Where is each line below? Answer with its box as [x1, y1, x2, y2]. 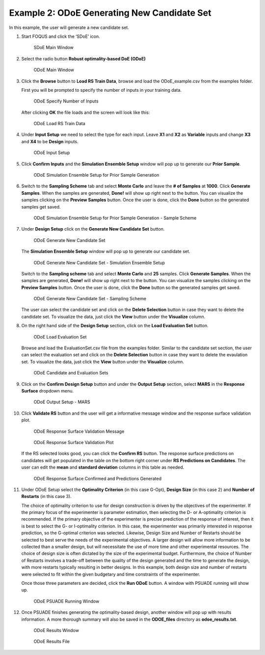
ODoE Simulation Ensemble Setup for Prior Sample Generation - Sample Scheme [33, 215, 197, 221]
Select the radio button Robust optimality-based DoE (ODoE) [21, 55, 146, 61]
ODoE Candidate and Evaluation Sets [33, 370, 108, 376]
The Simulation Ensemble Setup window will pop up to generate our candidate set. [21, 248, 190, 255]
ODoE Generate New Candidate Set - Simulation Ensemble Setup [33, 260, 165, 265]
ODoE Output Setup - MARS [33, 399, 90, 405]
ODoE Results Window [33, 627, 79, 633]
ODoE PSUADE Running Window [33, 598, 100, 604]
